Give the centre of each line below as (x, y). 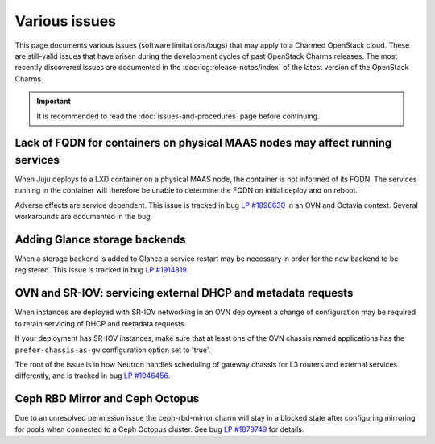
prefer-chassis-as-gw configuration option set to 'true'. (113, 350)
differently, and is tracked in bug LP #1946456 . (93, 376)
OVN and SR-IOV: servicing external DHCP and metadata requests (184, 293)
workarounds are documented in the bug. (84, 217)
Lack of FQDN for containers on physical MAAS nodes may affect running (203, 143)
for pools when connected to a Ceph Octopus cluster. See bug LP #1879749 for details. (159, 429)
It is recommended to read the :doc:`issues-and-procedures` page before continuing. (178, 116)
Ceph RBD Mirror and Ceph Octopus (107, 399)
